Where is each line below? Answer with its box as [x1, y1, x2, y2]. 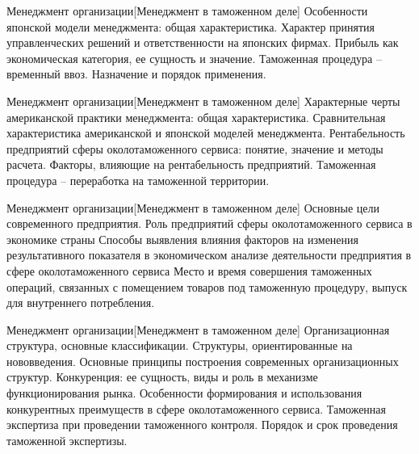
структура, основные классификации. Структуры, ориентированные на [6, 337, 353, 354]
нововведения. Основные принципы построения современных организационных [6, 352, 399, 369]
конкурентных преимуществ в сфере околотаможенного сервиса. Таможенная [6, 400, 386, 417]
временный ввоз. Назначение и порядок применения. [6, 65, 266, 82]
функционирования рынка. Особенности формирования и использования [6, 385, 362, 401]
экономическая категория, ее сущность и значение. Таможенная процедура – [6, 49, 382, 66]
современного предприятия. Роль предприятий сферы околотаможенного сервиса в [6, 215, 413, 232]
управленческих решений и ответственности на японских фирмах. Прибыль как [6, 34, 399, 51]
